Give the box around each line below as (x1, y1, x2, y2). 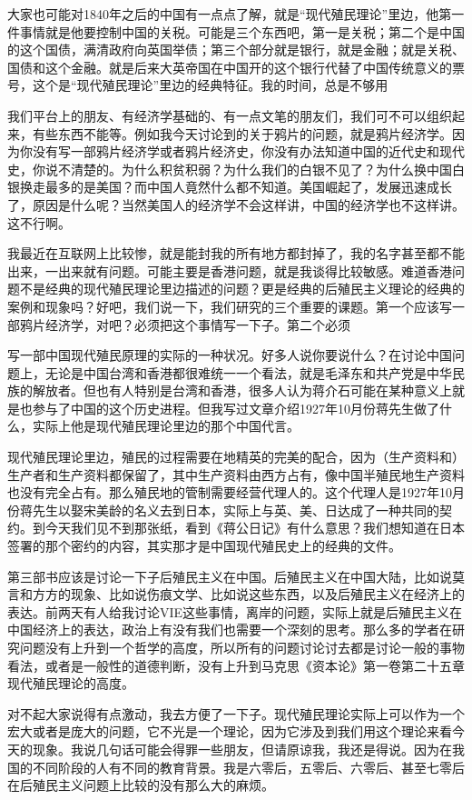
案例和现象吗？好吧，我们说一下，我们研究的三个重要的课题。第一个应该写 (7, 296, 452, 315)
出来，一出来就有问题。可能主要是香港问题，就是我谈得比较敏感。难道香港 (7, 261, 452, 280)
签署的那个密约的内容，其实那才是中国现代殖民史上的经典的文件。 (7, 536, 401, 555)
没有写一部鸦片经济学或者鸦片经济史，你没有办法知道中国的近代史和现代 (32, 142, 465, 161)
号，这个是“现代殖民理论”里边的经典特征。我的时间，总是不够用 (7, 75, 388, 95)
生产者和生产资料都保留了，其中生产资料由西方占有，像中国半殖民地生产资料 (7, 465, 465, 484)
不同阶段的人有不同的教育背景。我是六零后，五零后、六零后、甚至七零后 (32, 757, 465, 776)
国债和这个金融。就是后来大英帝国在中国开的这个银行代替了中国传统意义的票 (7, 57, 465, 76)
